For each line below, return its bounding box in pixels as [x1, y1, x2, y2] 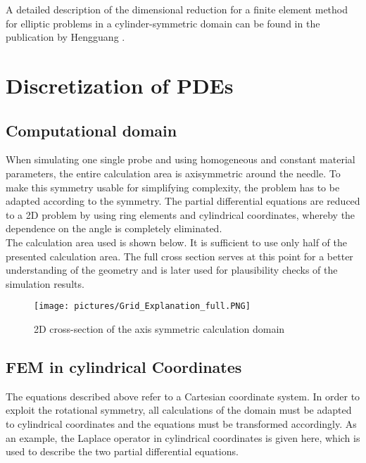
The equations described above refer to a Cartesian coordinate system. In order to [6, 388, 360, 403]
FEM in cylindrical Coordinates [6, 355, 242, 377]
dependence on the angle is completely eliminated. [6, 221, 222, 236]
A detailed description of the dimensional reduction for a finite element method [6, 2, 348, 16]
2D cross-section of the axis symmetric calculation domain [34, 321, 285, 336]
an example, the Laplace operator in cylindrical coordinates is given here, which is [6, 430, 360, 445]
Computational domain [6, 119, 177, 141]
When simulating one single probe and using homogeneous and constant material [6, 152, 355, 167]
